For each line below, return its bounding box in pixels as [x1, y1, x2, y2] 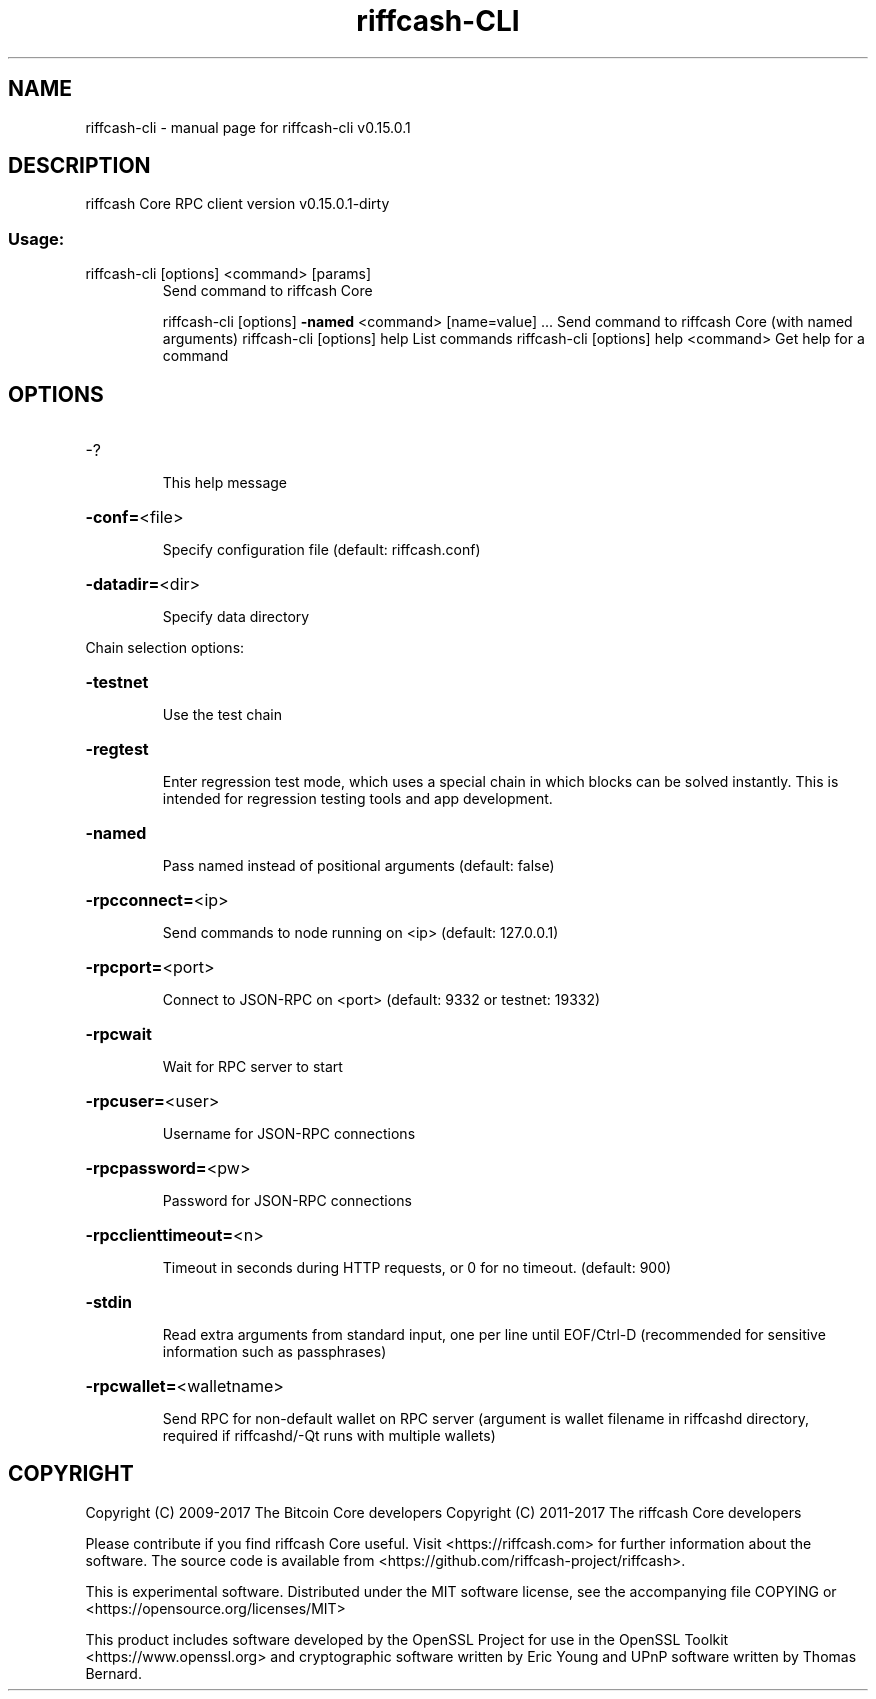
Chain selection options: [85, 639, 245, 657]
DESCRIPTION [8, 153, 151, 179]
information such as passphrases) [162, 1343, 387, 1361]
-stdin [85, 1292, 132, 1313]
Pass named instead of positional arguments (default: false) [162, 857, 555, 875]
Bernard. [85, 1664, 142, 1682]
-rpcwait [85, 1024, 152, 1045]
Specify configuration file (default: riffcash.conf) [162, 541, 481, 559]
